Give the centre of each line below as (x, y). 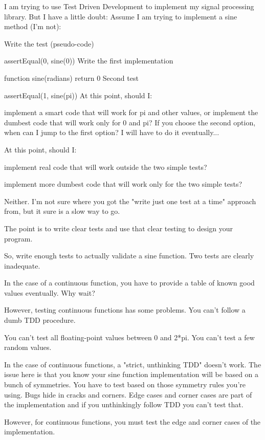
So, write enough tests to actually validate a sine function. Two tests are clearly (129, 256)
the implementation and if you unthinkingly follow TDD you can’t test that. (124, 404)
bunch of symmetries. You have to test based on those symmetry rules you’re (125, 384)
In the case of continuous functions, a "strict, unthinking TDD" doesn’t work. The (133, 364)
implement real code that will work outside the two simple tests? (106, 167)
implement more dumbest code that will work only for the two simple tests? (123, 184)
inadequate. (22, 265)
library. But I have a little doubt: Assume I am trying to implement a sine (121, 16)
